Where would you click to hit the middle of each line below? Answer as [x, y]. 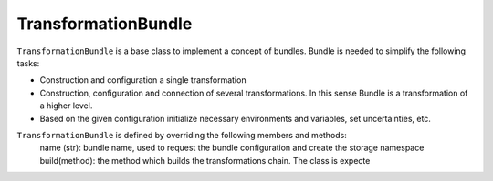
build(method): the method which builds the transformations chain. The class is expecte [205, 160]
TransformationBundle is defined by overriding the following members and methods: [182, 135]
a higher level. [66, 106]
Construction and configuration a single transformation [143, 80]
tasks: [28, 63]
